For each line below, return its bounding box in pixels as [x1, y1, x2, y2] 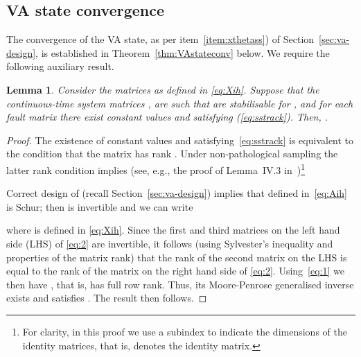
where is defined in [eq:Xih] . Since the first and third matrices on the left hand [6, 223, 340, 237]
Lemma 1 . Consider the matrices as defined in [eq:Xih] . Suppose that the [6, 82, 319, 96]
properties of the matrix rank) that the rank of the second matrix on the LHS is [6, 250, 347, 264]
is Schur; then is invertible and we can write [6, 199, 193, 214]
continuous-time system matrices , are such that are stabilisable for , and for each [6, 96, 353, 110]
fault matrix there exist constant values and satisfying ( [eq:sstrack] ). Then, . [6, 110, 328, 124]
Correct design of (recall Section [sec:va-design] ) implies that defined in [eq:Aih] [6, 186, 348, 200]
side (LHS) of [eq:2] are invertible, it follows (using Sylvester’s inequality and [6, 236, 333, 250]
